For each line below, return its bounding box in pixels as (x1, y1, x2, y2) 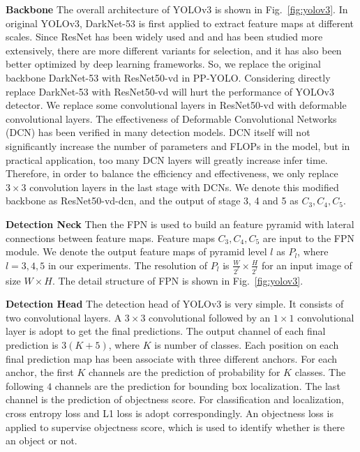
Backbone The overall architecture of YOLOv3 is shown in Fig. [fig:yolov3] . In (6, 2, 348, 16)
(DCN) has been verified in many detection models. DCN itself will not (6, 125, 310, 140)
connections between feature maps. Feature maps (6, 230, 215, 245)
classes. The (294, 365, 346, 379)
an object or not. (6, 433, 77, 448)
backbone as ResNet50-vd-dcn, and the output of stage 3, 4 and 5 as (6, 193, 299, 208)
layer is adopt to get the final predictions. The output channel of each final (6, 324, 326, 338)
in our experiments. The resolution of (47, 257, 208, 272)
